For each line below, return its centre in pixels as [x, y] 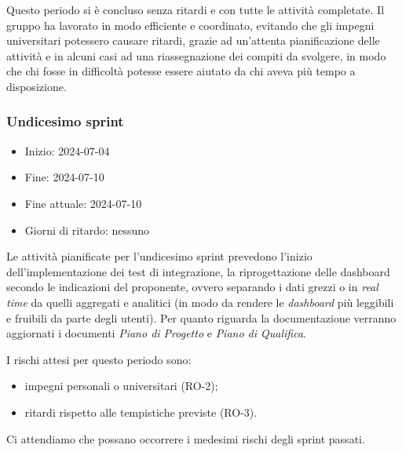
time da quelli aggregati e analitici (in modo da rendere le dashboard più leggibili [200, 302]
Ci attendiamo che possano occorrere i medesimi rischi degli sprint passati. [186, 438]
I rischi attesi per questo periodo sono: [99, 359]
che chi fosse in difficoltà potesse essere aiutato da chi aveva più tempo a [181, 71]
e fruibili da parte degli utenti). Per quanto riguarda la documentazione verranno [201, 317]
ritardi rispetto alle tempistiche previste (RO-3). [141, 412]
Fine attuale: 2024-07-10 [83, 203]
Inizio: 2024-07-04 [67, 150]
